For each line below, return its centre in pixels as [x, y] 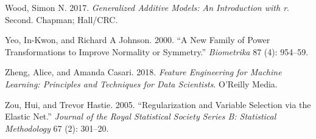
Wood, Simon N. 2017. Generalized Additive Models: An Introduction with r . [147, 7]
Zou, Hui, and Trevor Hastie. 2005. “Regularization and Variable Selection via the [158, 104]
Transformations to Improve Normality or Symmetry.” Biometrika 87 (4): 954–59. [157, 51]
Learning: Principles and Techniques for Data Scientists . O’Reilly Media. [141, 83]
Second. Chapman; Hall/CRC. [61, 19]
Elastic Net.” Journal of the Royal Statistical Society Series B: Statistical [141, 116]
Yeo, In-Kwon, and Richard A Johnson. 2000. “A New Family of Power [138, 40]
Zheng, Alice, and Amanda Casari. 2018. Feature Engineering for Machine [143, 72]
